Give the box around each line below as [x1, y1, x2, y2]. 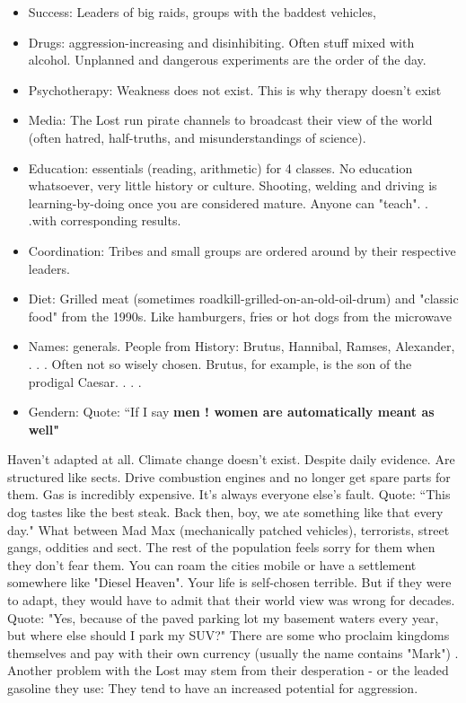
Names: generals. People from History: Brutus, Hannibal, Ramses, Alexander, [28, 337, 455, 356]
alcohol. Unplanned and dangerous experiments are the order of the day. [28, 50, 426, 69]
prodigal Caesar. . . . [28, 372, 142, 391]
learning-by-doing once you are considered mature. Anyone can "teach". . [28, 193, 428, 212]
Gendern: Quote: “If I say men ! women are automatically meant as [28, 402, 435, 421]
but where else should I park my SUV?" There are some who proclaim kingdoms [7, 626, 450, 645]
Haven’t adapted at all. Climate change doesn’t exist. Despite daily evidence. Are [7, 450, 455, 469]
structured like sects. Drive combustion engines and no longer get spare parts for [7, 467, 451, 486]
